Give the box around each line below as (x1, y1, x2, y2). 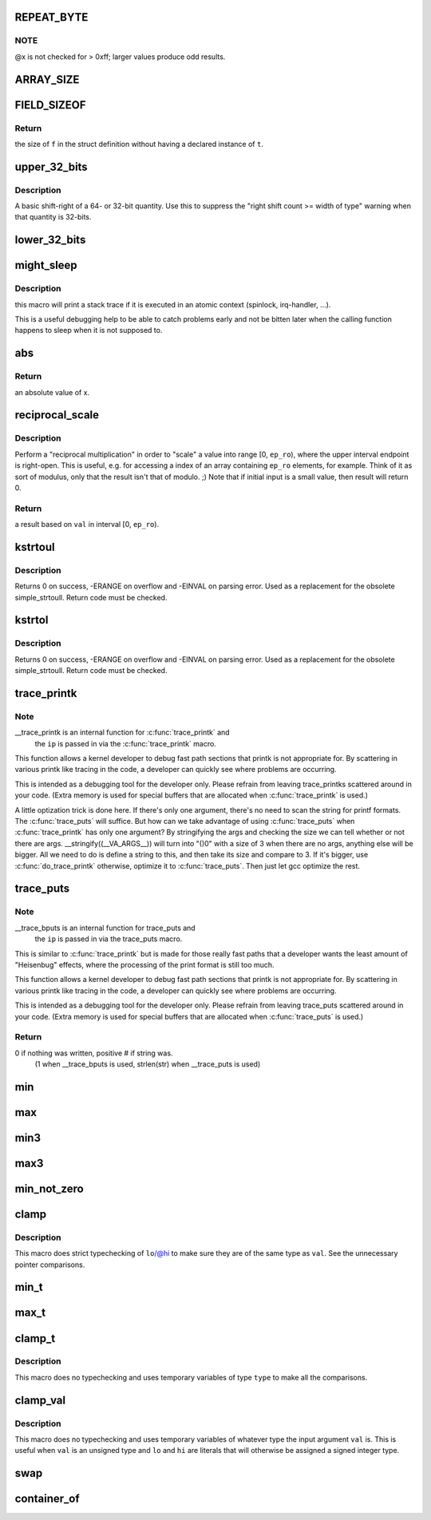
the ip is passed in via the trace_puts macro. (34, 934, 183, 944)
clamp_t (14, 1332, 56, 1345)
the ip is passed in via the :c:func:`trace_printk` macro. (34, 738, 217, 748)
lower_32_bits (14, 233, 86, 247)
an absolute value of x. (14, 387, 90, 397)
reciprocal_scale (14, 408, 100, 422)
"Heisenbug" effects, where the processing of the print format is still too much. (14, 960, 275, 969)
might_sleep (14, 259, 77, 272)
